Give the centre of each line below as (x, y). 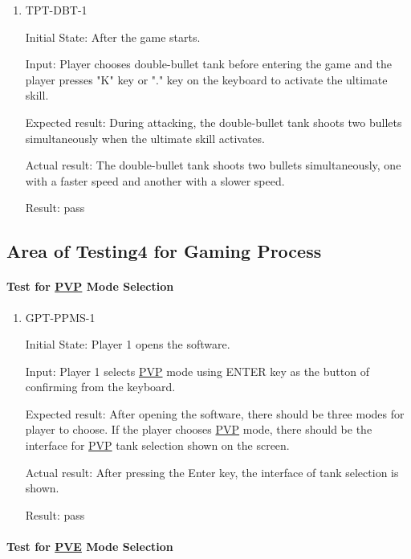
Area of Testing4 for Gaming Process (164, 251)
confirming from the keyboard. (100, 387)
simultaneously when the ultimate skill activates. (145, 138)
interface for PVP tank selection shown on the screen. (157, 445)
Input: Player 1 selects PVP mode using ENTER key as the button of (197, 371)
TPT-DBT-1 (56, 10)
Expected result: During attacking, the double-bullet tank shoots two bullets (214, 122)
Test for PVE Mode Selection (90, 547)
